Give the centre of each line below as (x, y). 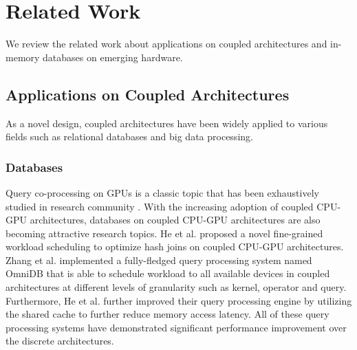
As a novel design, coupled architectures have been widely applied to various (167, 123)
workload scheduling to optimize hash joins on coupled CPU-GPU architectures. (175, 247)
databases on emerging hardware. (113, 57)
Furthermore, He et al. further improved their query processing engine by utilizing (179, 300)
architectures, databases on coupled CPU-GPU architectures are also (175, 220)
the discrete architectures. (60, 341)
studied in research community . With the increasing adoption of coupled (160, 206)
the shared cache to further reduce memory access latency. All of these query (167, 314)
